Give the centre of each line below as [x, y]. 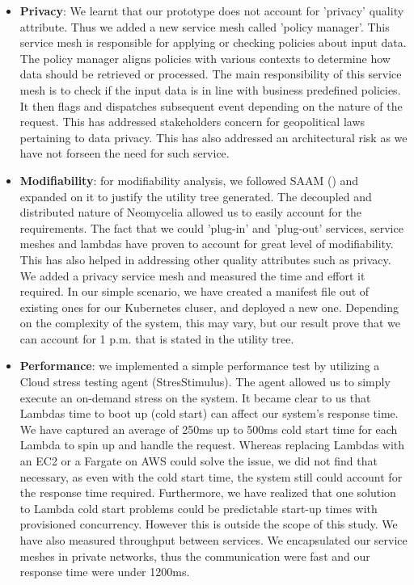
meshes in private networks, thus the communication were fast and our [195, 556]
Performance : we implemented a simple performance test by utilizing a [200, 366]
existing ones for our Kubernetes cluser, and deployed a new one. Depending [209, 307]
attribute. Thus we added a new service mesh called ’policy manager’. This [205, 26]
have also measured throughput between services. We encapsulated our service [213, 540]
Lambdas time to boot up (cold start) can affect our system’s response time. [209, 413]
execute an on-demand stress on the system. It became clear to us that [195, 397]
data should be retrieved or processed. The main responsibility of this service [211, 74]
